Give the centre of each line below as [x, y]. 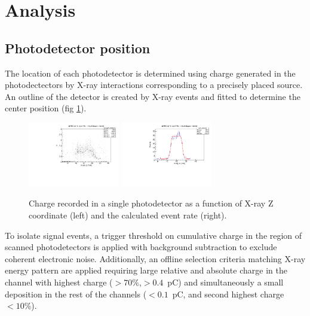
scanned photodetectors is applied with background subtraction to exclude [141, 247]
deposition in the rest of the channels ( [76, 294]
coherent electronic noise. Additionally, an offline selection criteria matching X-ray [155, 258]
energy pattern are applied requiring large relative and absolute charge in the [146, 270]
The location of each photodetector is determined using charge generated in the [150, 73]
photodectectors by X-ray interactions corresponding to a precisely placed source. [154, 85]
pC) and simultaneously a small [225, 282]
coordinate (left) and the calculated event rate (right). [128, 215]
